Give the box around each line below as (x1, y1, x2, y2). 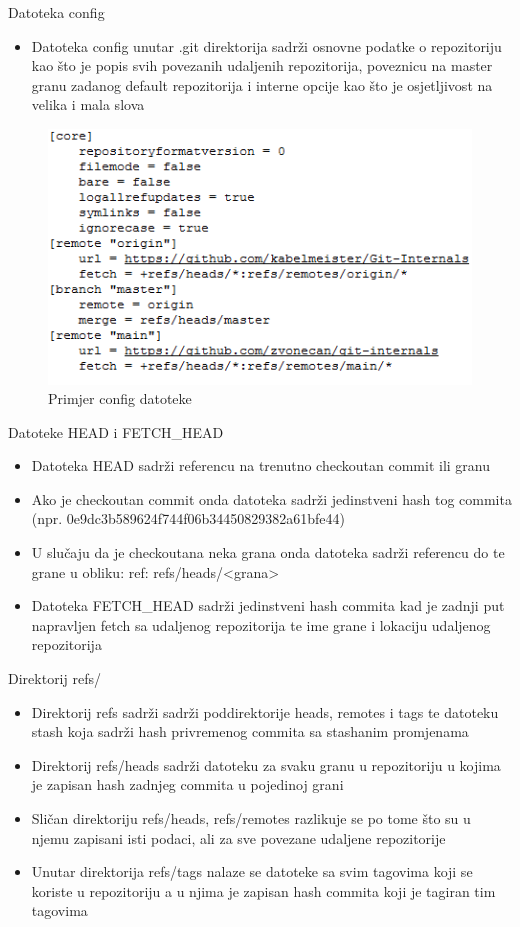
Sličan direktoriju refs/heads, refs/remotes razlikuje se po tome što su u (31, 808, 471, 829)
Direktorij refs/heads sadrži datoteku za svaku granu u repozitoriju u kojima (31, 754, 501, 775)
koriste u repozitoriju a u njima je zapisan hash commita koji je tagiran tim (31, 880, 496, 901)
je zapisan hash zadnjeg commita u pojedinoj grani (31, 774, 344, 795)
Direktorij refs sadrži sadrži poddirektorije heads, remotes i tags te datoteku (31, 701, 499, 722)
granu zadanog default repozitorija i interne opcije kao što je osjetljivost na (31, 74, 493, 95)
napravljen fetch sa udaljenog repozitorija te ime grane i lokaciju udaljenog (31, 614, 491, 635)
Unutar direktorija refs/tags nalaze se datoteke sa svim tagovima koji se (31, 861, 473, 882)
